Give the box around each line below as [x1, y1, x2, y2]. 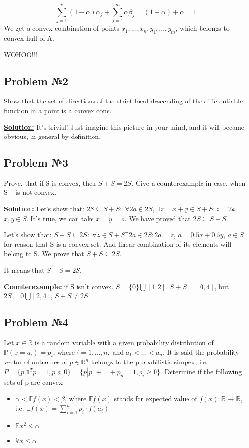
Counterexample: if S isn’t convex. [4, 281, 114, 291]
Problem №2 [4, 73, 69, 88]
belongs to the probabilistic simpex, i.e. [91, 357, 208, 367]
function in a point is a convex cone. [4, 105, 112, 115]
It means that [4, 265, 45, 275]
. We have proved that [124, 213, 191, 223]
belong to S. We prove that [4, 248, 84, 258]
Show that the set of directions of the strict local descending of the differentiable [4, 96, 243, 106]
